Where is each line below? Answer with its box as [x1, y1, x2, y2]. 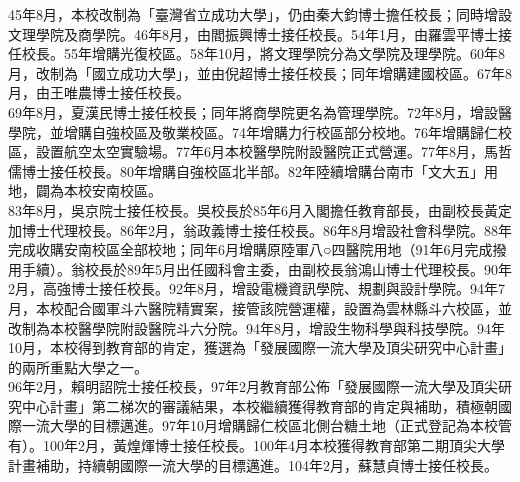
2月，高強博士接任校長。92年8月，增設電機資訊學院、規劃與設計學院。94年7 [8, 278, 505, 299]
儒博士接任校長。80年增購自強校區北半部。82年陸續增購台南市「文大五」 [8, 160, 484, 181]
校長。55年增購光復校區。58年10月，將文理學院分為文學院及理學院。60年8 [21, 43, 505, 64]
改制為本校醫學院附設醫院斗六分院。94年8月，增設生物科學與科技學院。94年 [8, 317, 505, 338]
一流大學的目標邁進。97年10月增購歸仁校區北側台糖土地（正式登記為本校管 [21, 415, 512, 436]
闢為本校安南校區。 [35, 180, 162, 201]
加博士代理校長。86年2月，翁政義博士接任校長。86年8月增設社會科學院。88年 [8, 219, 512, 240]
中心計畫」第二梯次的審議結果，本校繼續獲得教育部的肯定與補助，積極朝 [21, 395, 498, 416]
